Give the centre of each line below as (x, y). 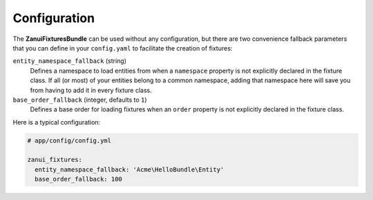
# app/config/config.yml (69, 140)
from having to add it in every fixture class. (91, 90)
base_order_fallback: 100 (78, 179)
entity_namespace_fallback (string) (70, 61)
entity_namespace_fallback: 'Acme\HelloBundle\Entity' (130, 169)
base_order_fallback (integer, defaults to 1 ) (80, 100)
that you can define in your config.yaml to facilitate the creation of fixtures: (123, 48)
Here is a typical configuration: (57, 122)
